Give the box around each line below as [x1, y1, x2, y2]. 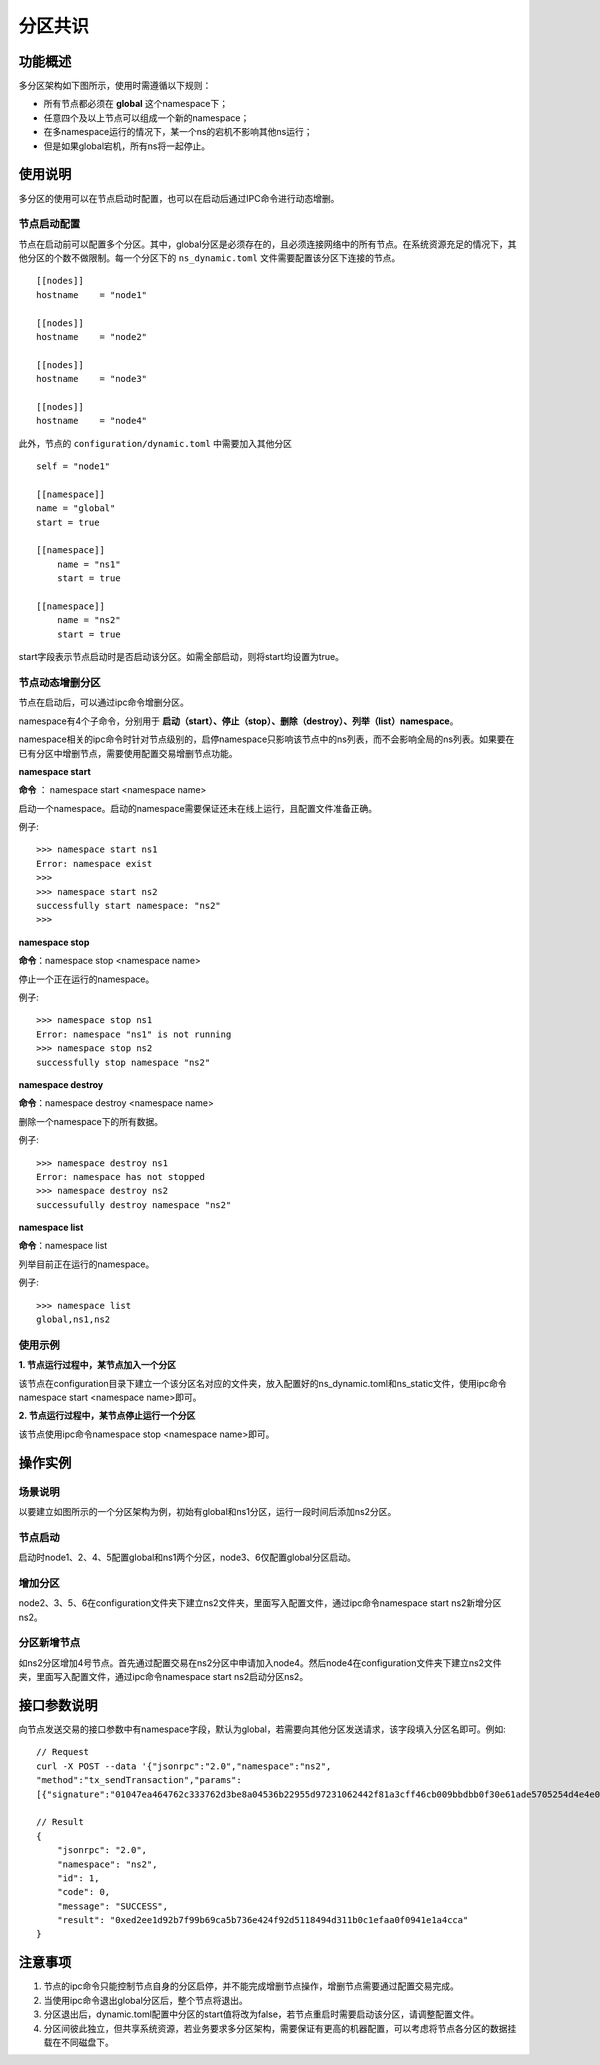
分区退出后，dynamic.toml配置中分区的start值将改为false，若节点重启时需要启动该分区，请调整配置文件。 [43, 2008, 480, 2020]
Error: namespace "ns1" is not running [36, 1028, 232, 1040]
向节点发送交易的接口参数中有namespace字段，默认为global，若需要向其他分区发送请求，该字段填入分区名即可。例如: [18, 1723, 507, 1735]
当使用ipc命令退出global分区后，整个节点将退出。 [43, 1994, 249, 2006]
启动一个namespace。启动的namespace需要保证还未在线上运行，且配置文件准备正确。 [18, 802, 378, 814]
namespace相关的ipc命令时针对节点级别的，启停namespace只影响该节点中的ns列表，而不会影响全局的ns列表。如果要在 [18, 733, 515, 745]
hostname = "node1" [36, 289, 148, 300]
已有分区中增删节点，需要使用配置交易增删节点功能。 [18, 747, 238, 759]
